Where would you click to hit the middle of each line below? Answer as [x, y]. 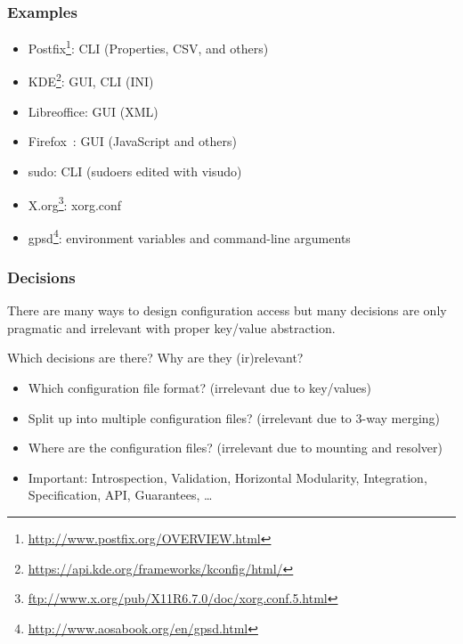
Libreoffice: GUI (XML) [93, 111]
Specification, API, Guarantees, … [120, 495]
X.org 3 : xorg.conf [75, 203]
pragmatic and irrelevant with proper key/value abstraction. [171, 327]
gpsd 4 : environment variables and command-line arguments [189, 236]
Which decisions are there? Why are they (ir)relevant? [155, 358]
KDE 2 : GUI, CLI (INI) [91, 80]
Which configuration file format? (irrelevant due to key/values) [200, 387]
